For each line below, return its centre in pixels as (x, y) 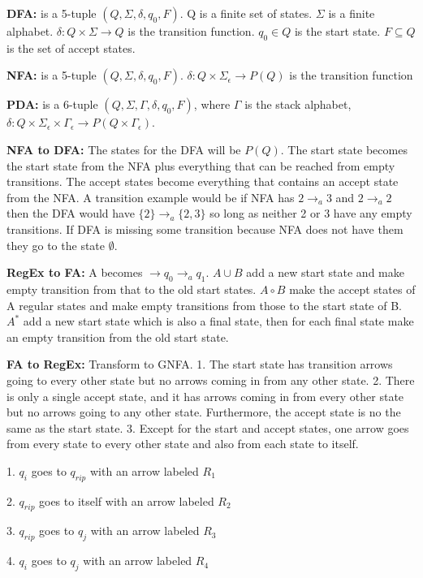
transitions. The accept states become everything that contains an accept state (203, 181)
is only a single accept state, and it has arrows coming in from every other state (205, 396)
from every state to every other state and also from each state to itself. (183, 444)
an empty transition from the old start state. (118, 336)
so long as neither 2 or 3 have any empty (311, 213)
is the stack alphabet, (298, 104)
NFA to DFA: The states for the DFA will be (124, 149)
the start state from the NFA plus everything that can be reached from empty (201, 165)
